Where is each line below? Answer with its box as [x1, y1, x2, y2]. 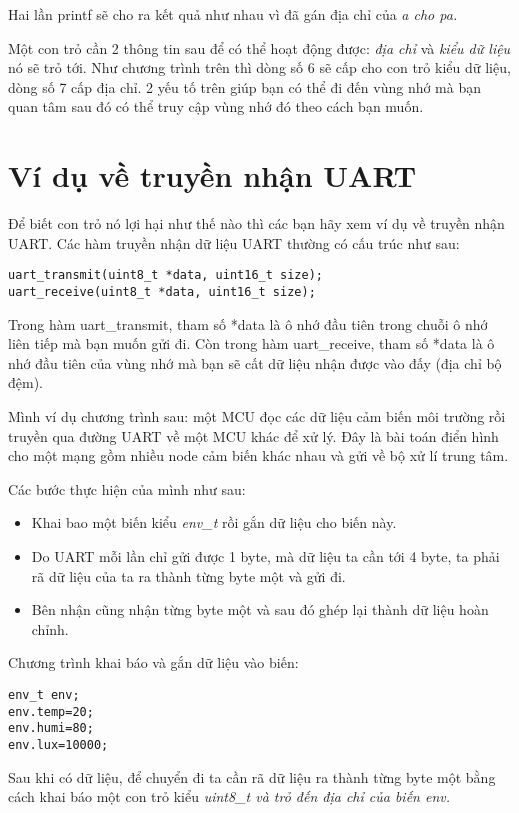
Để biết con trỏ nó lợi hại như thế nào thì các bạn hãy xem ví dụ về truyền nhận [8, 213, 505, 234]
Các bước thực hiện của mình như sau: [8, 478, 246, 499]
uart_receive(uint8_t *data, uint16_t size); [8, 284, 316, 299]
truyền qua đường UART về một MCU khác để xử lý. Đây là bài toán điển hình [8, 425, 499, 446]
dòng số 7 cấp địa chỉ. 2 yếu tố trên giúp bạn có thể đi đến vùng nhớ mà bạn [8, 76, 482, 97]
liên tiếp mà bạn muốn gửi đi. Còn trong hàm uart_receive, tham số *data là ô [8, 333, 495, 354]
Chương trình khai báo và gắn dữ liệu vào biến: [8, 652, 299, 673]
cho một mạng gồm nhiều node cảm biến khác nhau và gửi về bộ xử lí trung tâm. [8, 445, 509, 466]
